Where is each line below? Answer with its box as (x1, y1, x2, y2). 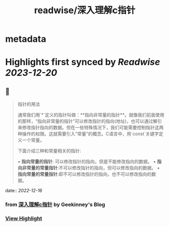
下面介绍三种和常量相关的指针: (17, 148, 81, 154)
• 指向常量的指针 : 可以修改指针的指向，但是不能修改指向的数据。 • (17, 158, 156, 164)
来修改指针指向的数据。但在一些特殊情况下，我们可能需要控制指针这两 (17, 125, 164, 131)
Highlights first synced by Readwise (5, 56, 160, 68)
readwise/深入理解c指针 (34, 5, 136, 16)
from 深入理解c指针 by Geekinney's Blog (5, 201, 105, 208)
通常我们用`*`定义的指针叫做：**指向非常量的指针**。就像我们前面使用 (17, 112, 164, 118)
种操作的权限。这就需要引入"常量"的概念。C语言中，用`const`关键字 (17, 131, 159, 137)
